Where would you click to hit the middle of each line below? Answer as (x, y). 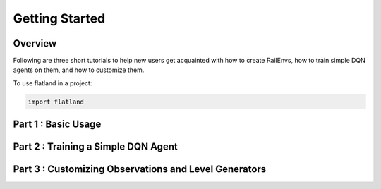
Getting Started (59, 18)
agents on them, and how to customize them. (79, 70)
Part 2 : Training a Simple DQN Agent (95, 147)
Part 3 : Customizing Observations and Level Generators (140, 169)
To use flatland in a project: (53, 83)
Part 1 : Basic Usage (57, 124)
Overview (35, 43)
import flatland (56, 102)
